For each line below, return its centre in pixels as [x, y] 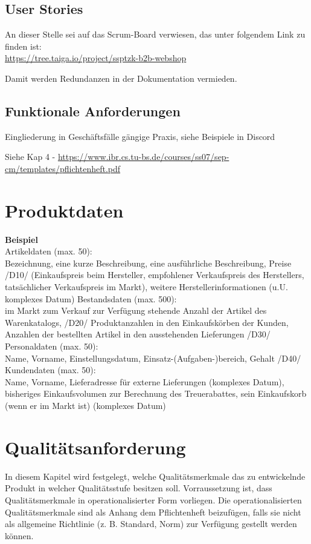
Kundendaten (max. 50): [50, 370]
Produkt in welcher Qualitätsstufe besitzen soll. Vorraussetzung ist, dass [139, 488]
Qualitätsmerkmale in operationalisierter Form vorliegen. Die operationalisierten [153, 499]
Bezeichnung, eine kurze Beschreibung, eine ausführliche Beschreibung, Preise [148, 263]
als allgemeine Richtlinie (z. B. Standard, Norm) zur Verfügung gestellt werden [151, 524]
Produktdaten [64, 210]
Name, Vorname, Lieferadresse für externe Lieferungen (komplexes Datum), [145, 381]
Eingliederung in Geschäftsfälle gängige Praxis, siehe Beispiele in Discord [140, 136]
